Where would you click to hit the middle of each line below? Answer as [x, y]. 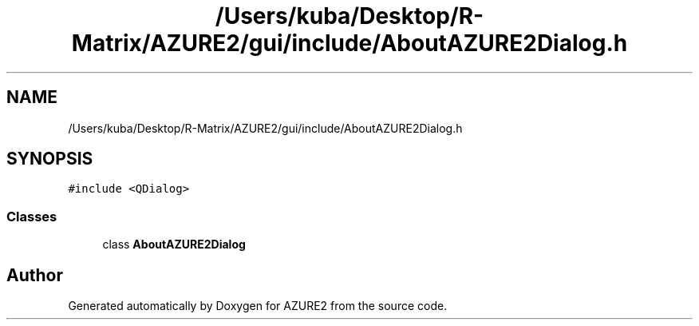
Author [35, 275]
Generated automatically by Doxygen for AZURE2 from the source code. [258, 306]
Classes [32, 216]
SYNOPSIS [50, 159]
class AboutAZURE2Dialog [174, 245]
